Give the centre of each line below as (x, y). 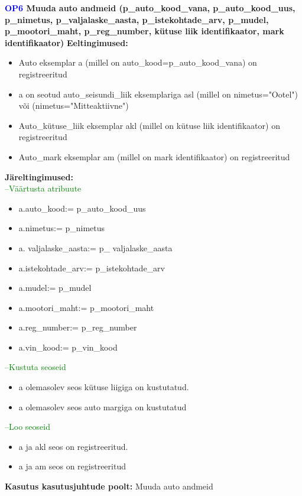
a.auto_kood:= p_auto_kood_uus (82, 208)
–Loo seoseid (27, 427)
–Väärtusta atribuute (43, 188)
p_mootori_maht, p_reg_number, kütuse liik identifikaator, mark (144, 31)
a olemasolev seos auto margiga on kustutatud (103, 406)
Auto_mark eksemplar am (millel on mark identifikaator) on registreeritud (154, 156)
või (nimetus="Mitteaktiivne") (74, 106)
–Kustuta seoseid (35, 367)
